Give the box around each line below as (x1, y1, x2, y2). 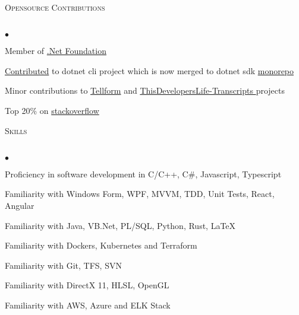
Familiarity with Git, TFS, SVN (5, 259, 122, 271)
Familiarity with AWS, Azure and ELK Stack (5, 298, 171, 311)
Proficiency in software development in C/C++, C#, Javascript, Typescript (5, 167, 282, 180)
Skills (5, 124, 27, 136)
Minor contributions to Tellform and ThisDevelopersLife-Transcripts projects (5, 84, 285, 97)
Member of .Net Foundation (5, 44, 106, 57)
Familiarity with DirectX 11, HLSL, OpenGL (5, 279, 169, 291)
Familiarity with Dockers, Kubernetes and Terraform (5, 239, 197, 252)
